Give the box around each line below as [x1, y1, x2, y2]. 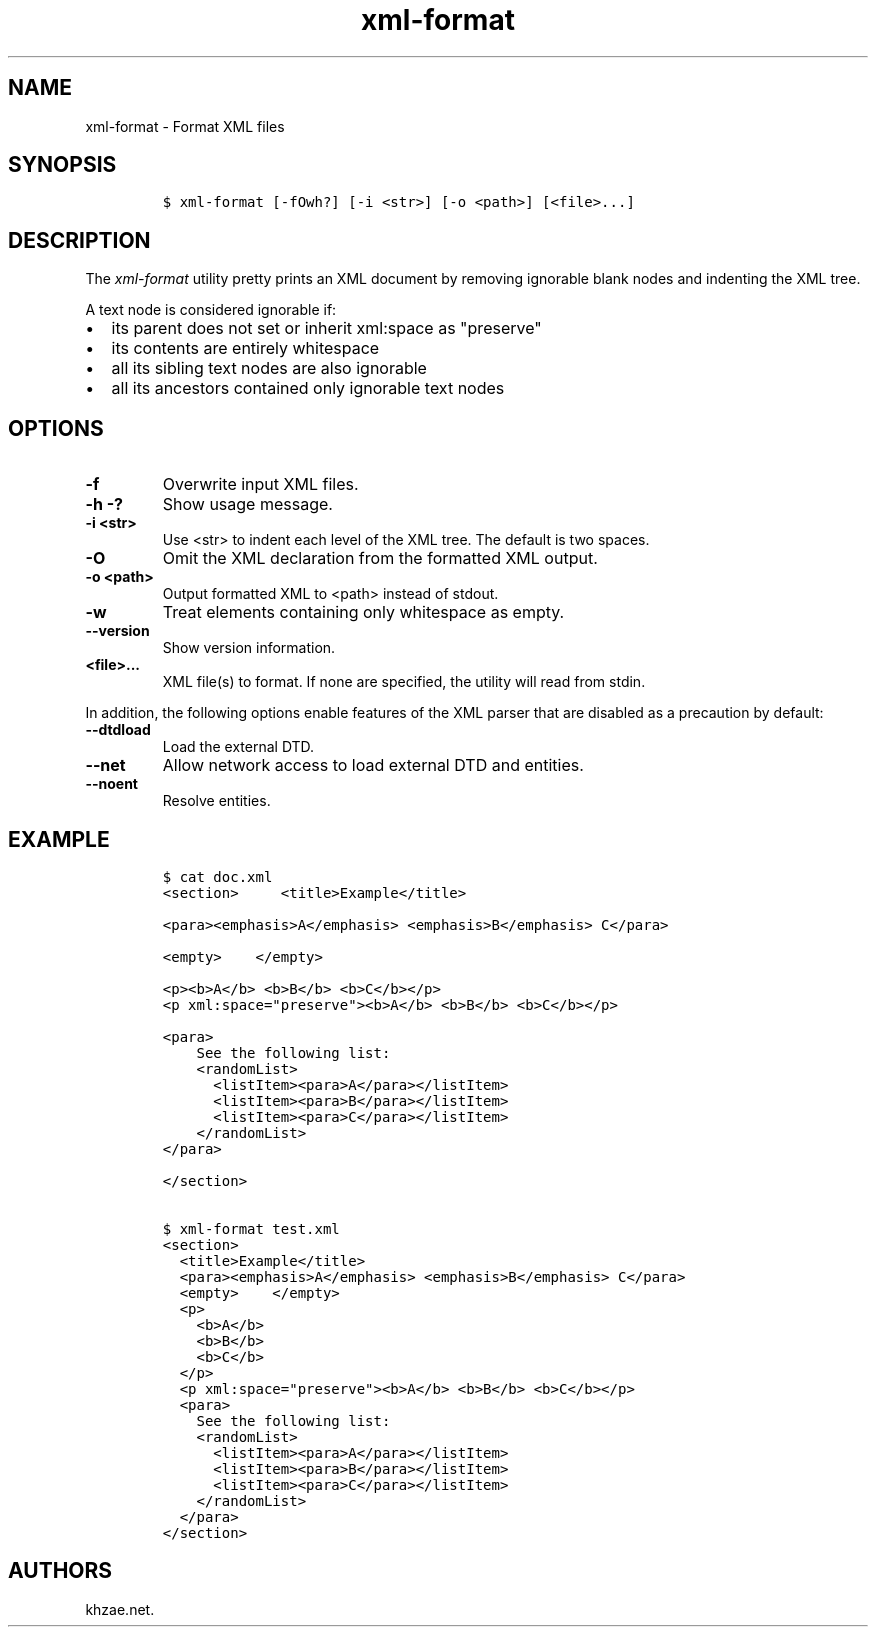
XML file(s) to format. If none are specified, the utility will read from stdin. [162, 673, 646, 691]
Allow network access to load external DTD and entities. [162, 755, 584, 776]
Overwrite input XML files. [162, 474, 359, 495]
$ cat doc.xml [162, 868, 273, 885]
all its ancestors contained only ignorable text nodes [111, 378, 505, 399]
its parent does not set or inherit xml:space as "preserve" [111, 318, 542, 339]
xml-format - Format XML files [85, 117, 285, 135]
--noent [85, 775, 138, 793]
